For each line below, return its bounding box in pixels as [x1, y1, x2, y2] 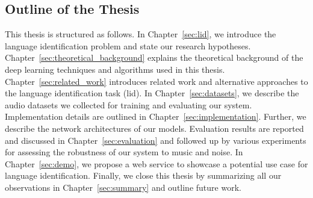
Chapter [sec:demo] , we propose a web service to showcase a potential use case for [5, 157, 308, 170]
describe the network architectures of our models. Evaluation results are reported [5, 122, 304, 134]
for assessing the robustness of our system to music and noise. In [5, 146, 243, 158]
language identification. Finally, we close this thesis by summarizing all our [5, 169, 282, 182]
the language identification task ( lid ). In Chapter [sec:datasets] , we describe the [5, 87, 299, 99]
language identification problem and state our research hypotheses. [5, 39, 251, 52]
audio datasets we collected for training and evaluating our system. [5, 98, 252, 111]
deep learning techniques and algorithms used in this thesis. [5, 63, 225, 75]
